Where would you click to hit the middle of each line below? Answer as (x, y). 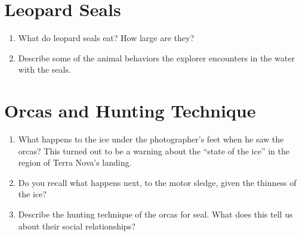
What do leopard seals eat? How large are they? (106, 38)
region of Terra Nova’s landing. (75, 162)
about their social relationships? (77, 226)
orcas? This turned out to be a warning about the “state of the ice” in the (154, 150)
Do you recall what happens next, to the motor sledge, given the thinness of (157, 182)
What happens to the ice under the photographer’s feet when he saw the (151, 139)
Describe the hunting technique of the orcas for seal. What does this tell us (155, 214)
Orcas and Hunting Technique (130, 111)
